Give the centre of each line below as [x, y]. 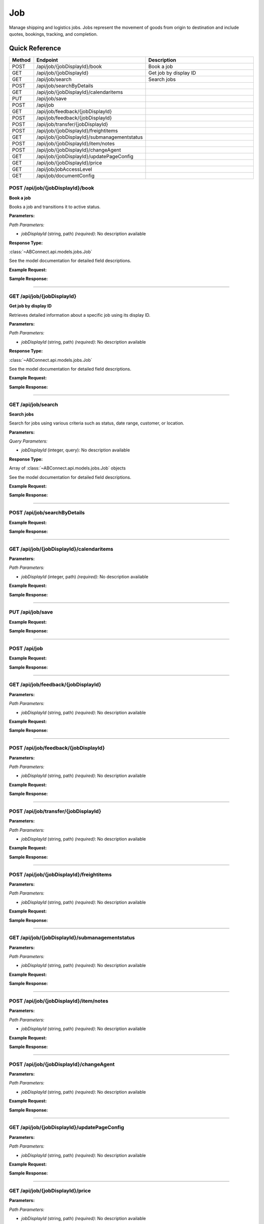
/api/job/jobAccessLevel [64, 169]
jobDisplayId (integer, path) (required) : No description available [85, 577]
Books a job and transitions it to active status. [55, 207]
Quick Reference [35, 48]
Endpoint [47, 60]
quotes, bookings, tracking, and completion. [53, 34]
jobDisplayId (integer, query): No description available [76, 450]
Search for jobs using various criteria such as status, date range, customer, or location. [97, 423]
